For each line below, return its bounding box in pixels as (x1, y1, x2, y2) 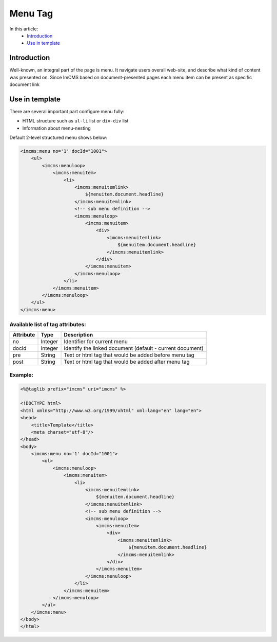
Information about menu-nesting (22, 125, 91, 131)
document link (9, 81, 40, 87)
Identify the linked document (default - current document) (64, 345, 204, 352)
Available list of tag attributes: (9, 321, 87, 328)
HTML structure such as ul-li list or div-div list (22, 118, 129, 124)
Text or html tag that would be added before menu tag (64, 351, 194, 359)
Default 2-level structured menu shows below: (9, 134, 108, 141)
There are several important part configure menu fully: (9, 108, 125, 114)
